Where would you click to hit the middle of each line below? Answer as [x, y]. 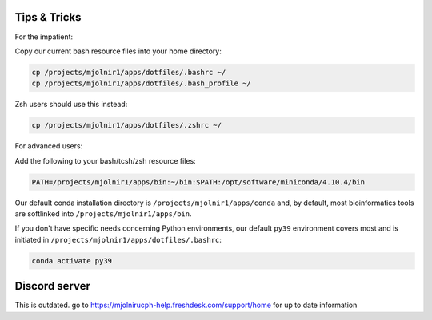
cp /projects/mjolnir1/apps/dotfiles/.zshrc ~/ [126, 125]
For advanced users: [49, 146]
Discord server [53, 286]
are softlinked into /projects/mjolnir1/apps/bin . [103, 213]
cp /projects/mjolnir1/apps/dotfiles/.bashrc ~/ [129, 72]
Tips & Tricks [48, 17]
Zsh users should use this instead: [71, 105]
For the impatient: [44, 37]
